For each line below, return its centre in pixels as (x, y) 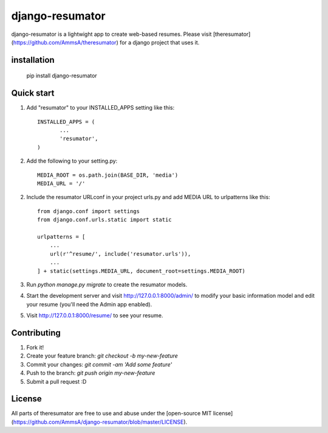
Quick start (33, 93)
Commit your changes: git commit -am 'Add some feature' (99, 364)
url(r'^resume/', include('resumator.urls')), (120, 254)
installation (33, 60)
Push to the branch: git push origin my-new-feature (91, 373)
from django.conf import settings (88, 211)
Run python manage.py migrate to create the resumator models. (107, 284)
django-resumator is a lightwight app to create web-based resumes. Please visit (111, 34)
